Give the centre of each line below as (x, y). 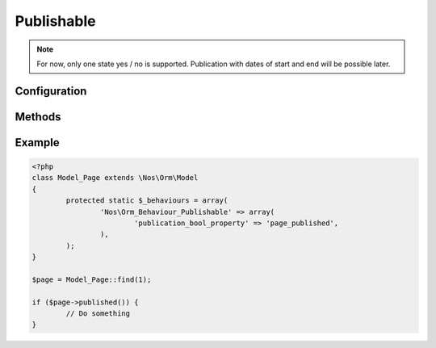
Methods (38, 117)
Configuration (51, 91)
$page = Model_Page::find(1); (92, 279)
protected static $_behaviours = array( (147, 201)
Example (37, 143)
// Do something (98, 314)
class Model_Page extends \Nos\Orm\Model (115, 178)
